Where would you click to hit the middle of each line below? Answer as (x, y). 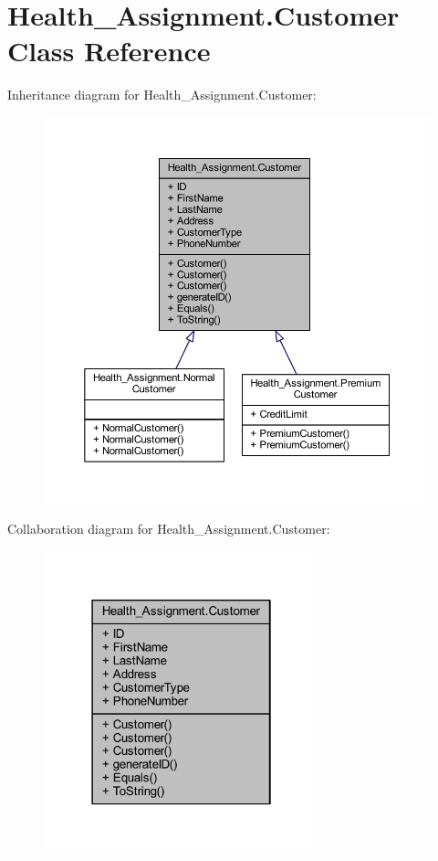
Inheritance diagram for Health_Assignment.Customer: (162, 95)
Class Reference (109, 51)
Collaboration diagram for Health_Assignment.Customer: (169, 529)
